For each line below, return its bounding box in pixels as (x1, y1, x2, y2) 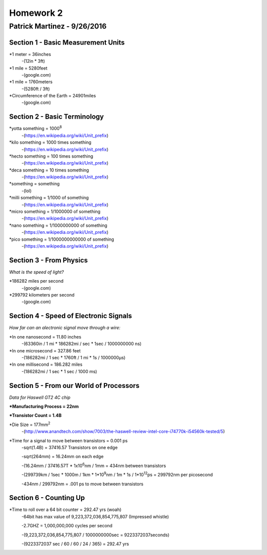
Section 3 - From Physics (9, 256, 88, 264)
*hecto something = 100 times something (9, 153, 93, 159)
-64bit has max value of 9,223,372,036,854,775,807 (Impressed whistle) (21, 513, 169, 519)
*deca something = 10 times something (9, 167, 89, 173)
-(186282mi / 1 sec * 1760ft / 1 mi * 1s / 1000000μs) (21, 354, 126, 360)
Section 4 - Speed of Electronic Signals (9, 312, 132, 320)
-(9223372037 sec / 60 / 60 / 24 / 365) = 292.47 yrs (21, 541, 130, 547)
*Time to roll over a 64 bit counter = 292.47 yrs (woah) (9, 507, 122, 512)
